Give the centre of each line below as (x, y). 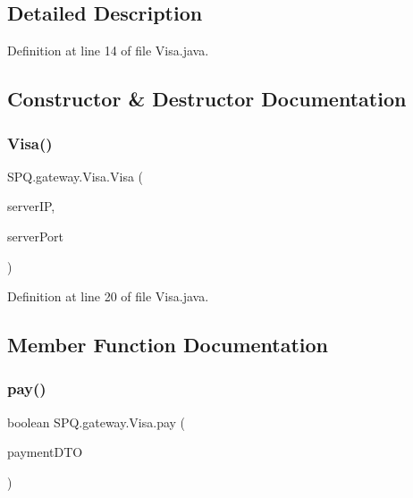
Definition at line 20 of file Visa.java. (108, 296)
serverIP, (31, 206)
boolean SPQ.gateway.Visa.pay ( (97, 422)
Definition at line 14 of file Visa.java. (108, 51)
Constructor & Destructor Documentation (207, 99)
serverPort (35, 236)
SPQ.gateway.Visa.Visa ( (76, 176)
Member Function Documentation (168, 345)
